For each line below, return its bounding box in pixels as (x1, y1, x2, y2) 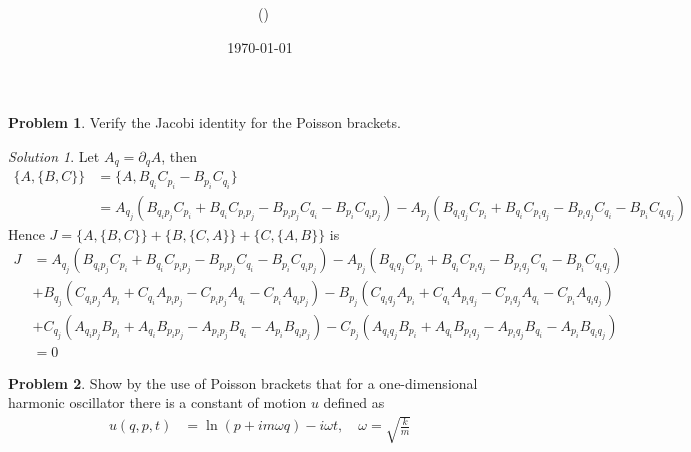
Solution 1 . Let (8, 145, 100, 166)
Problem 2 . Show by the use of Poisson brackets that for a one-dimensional (8, 372, 478, 393)
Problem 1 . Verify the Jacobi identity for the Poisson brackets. (8, 112, 401, 133)
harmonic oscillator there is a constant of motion (8, 392, 307, 413)
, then (161, 145, 198, 166)
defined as (323, 392, 385, 413)
